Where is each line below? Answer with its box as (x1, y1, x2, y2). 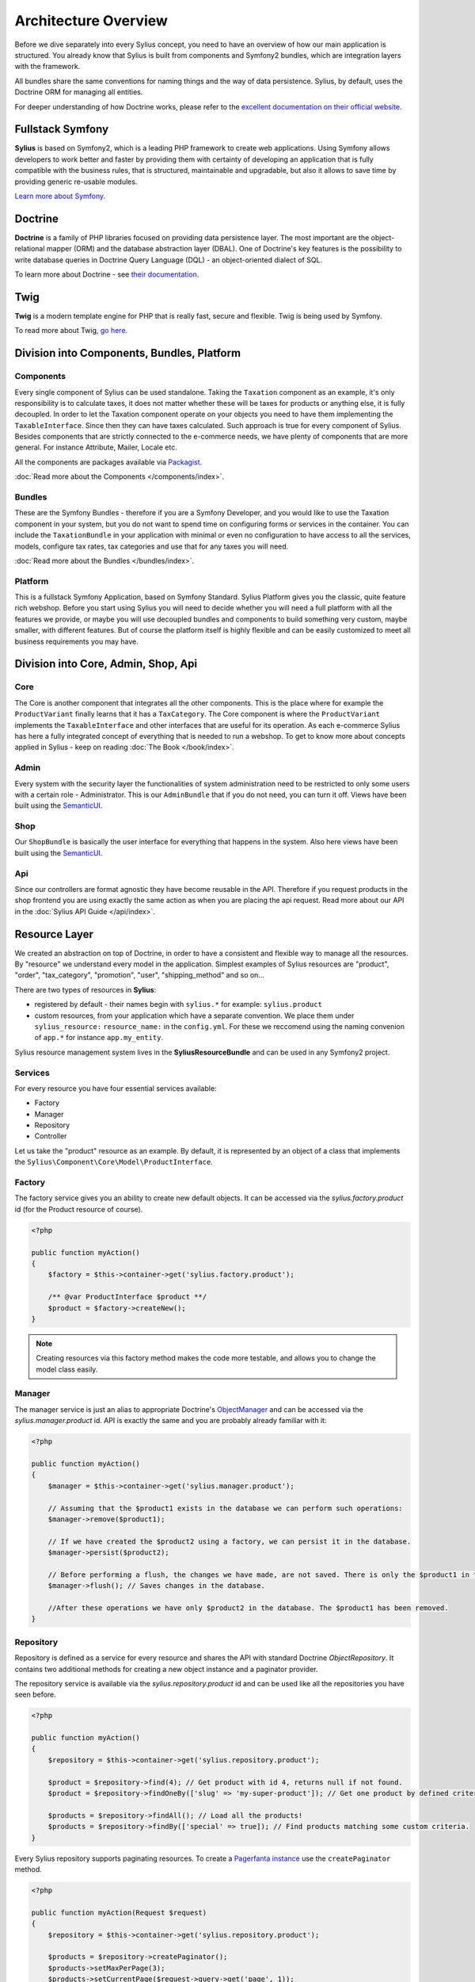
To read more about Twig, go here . (14, 326, 128, 335)
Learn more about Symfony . (14, 191, 106, 201)
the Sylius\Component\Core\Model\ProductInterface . (14, 1157, 213, 1167)
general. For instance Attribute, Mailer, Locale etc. (14, 442, 177, 452)
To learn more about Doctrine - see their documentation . (14, 270, 199, 279)
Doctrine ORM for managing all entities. (14, 87, 143, 97)
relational (14, 244, 45, 254)
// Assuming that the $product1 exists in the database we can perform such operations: (47, 1503, 403, 1513)
